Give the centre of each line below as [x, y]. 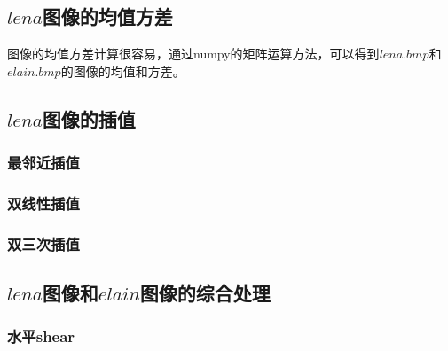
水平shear [41, 336]
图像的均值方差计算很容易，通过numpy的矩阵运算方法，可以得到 [193, 54]
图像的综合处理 [205, 293]
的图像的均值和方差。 [123, 70]
